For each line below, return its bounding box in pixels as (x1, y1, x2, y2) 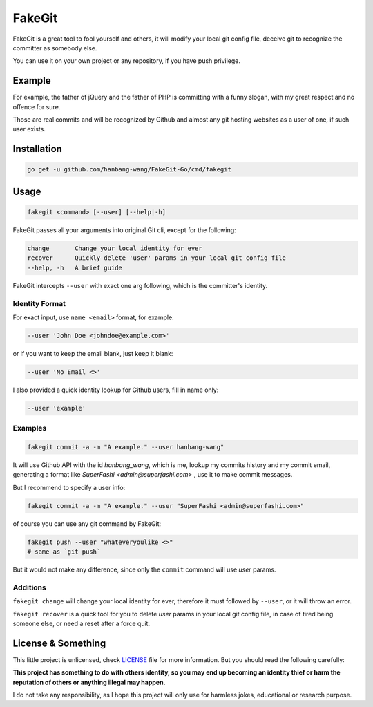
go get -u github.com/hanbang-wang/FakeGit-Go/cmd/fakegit (27, 166, 231, 173)
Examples (12, 424, 47, 433)
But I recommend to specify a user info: (12, 483, 126, 491)
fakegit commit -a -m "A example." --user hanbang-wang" (27, 443, 224, 451)
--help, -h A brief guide (27, 263, 122, 272)
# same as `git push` (27, 548, 101, 556)
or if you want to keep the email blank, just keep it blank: (12, 349, 173, 357)
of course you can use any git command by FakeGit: (12, 519, 162, 528)
